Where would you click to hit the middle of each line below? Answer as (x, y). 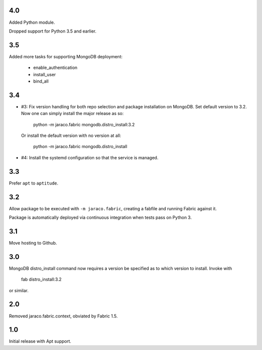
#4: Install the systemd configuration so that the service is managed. (90, 157)
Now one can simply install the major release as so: (72, 114)
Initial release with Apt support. (40, 341)
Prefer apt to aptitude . (33, 183)
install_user (44, 74)
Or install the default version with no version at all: (71, 135)
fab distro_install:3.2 (41, 280)
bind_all (41, 81)
